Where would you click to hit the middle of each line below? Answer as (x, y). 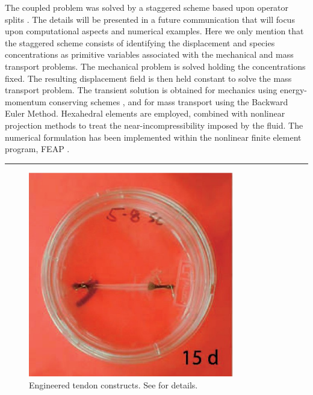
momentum (26, 101)
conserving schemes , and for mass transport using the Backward (169, 101)
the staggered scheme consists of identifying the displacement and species (140, 42)
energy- (293, 90)
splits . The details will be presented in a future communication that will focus (150, 19)
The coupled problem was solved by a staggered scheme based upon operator (147, 7)
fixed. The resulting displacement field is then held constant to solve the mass (148, 78)
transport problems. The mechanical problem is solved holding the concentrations (155, 66)
